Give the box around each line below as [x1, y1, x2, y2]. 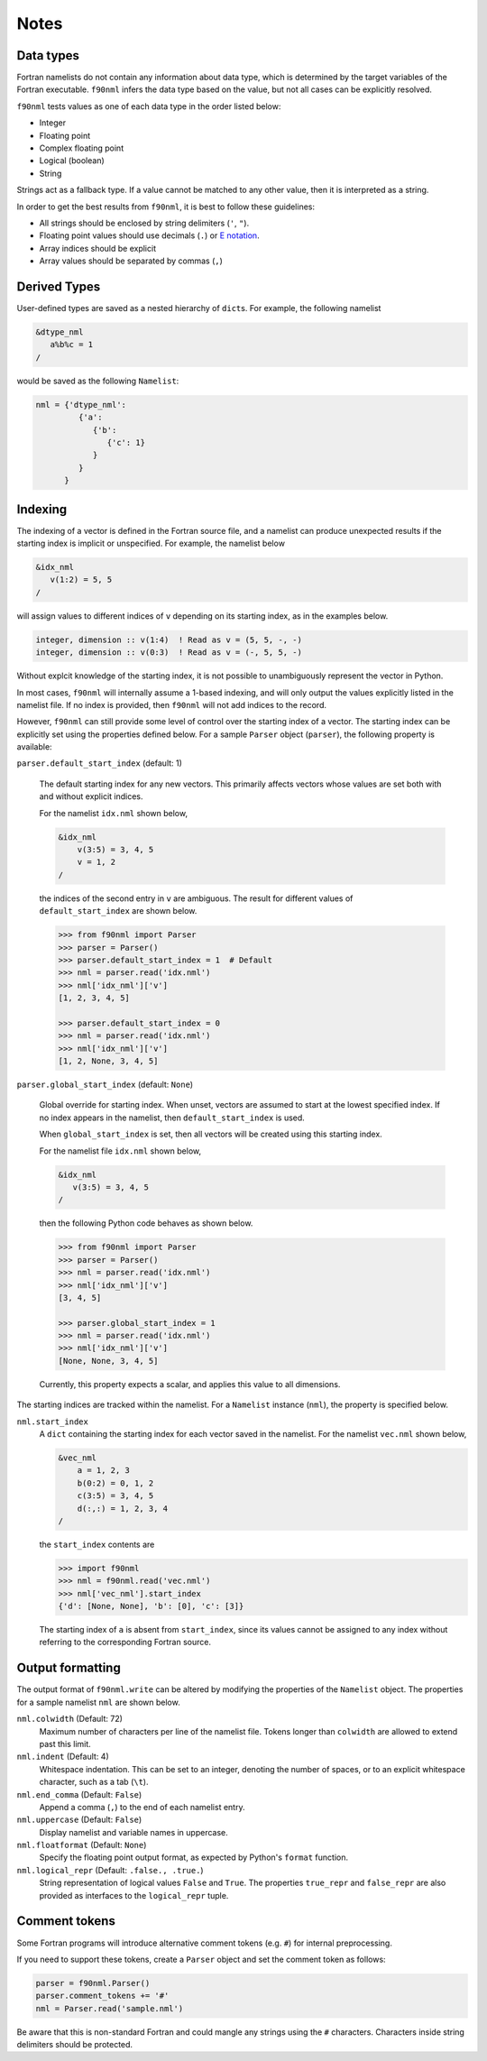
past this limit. [39, 1738, 92, 1749]
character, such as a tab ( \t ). [39, 1777, 149, 1788]
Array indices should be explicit [39, 243, 157, 253]
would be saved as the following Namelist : [16, 375, 179, 386]
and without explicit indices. [39, 791, 143, 802]
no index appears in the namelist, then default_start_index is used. [39, 1112, 306, 1123]
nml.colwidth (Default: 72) [16, 1714, 124, 1725]
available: [16, 741, 53, 752]
